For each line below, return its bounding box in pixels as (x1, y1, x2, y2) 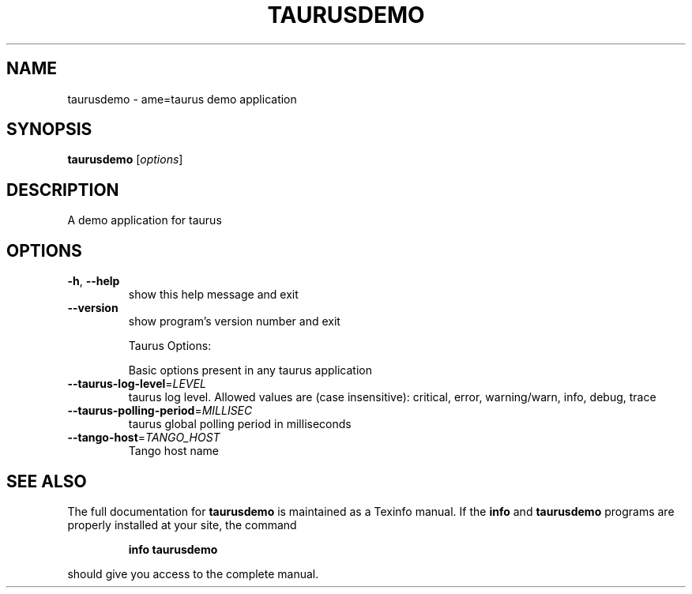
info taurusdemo (128, 542, 218, 556)
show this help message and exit (128, 288, 299, 302)
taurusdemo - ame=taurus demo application (67, 92, 297, 106)
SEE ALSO (6, 471, 87, 491)
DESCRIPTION (6, 179, 119, 200)
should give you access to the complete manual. (67, 566, 319, 581)
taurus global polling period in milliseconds (128, 417, 352, 431)
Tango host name (128, 444, 219, 458)
